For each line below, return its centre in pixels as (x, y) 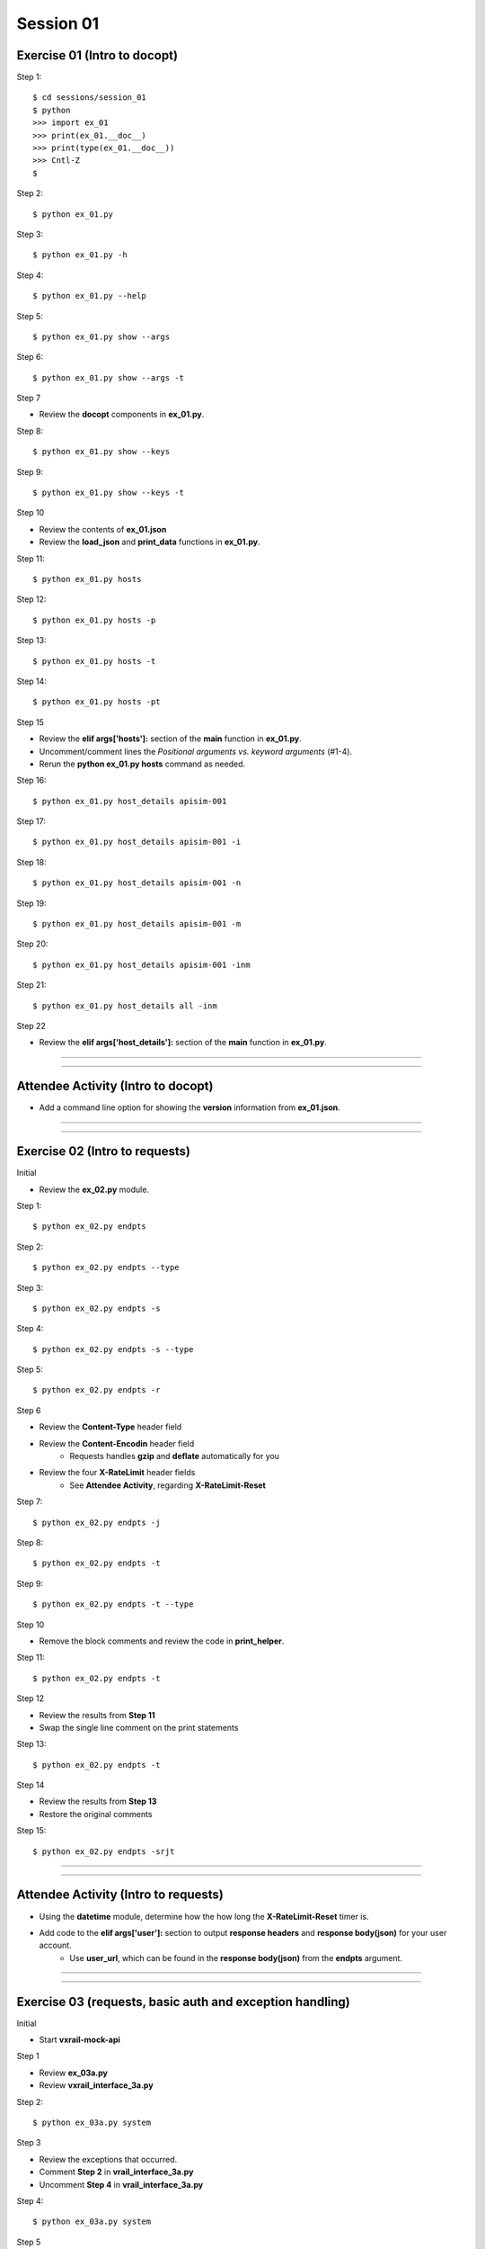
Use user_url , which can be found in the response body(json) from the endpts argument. (236, 1958)
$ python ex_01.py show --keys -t (108, 493)
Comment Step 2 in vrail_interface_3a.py (116, 2172)
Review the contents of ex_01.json (103, 529)
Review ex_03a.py (73, 2073)
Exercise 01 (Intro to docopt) (97, 55)
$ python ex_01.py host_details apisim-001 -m (137, 924)
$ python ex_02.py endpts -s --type (113, 1349)
